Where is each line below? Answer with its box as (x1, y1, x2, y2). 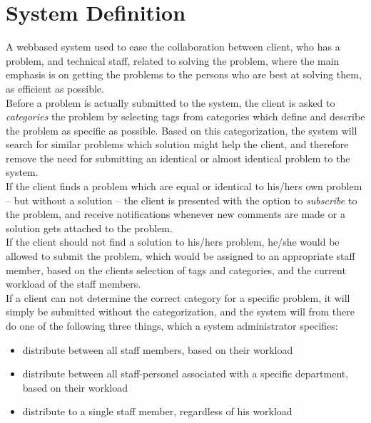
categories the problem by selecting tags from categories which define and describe (6, 109, 365, 124)
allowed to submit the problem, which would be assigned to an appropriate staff (6, 249, 355, 263)
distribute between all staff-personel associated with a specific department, (22, 366, 349, 381)
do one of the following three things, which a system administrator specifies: (6, 318, 338, 333)
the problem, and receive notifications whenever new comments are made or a (6, 207, 345, 221)
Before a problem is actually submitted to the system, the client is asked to (6, 95, 335, 110)
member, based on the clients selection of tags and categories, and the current (6, 262, 346, 277)
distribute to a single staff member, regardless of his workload (22, 404, 293, 419)
